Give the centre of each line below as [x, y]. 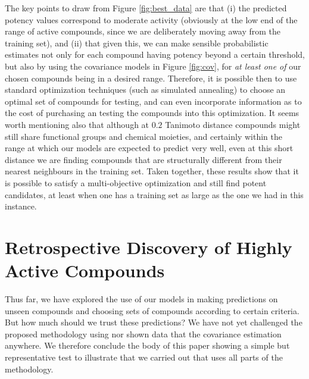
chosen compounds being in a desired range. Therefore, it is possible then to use [151, 78]
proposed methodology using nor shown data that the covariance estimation [143, 333]
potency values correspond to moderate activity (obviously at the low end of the [151, 19]
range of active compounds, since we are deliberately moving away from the [143, 31]
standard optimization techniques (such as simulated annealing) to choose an [145, 90]
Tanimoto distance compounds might [233, 124]
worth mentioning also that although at [77, 124]
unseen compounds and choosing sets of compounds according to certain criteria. [152, 310]
